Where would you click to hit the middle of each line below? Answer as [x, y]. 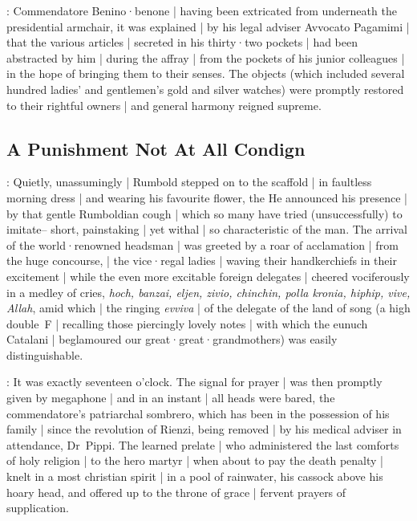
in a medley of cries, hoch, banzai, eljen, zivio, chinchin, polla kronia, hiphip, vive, [208, 292]
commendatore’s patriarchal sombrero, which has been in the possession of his [198, 413]
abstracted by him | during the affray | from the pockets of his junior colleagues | [206, 57]
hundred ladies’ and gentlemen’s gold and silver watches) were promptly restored [205, 89]
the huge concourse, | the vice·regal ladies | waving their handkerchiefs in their [202, 260]
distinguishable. [45, 354]
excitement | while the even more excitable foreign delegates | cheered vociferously [208, 276]
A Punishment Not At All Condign [156, 148]
